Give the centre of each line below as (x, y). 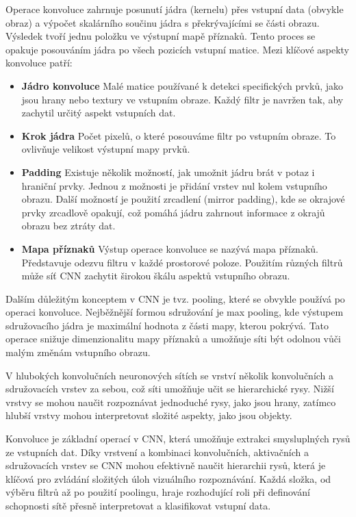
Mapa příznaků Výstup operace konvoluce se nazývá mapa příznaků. (170, 248)
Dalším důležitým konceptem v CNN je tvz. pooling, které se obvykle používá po (175, 298)
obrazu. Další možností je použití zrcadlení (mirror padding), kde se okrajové (183, 199)
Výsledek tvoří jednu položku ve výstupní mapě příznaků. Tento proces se (161, 36)
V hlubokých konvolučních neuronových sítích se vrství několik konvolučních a (170, 375)
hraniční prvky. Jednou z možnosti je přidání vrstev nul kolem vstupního (174, 185)
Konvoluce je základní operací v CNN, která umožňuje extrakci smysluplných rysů (178, 439)
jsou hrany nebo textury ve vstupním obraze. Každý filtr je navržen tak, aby (182, 99)
